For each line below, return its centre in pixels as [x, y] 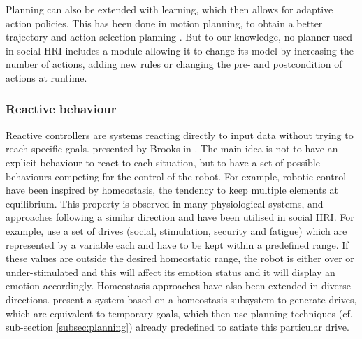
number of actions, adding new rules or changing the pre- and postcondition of [174, 64]
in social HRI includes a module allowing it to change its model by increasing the [180, 50]
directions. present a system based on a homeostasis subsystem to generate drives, [181, 299]
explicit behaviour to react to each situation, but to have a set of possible [163, 162]
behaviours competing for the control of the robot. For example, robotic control [176, 176]
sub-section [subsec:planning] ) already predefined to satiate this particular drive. [178, 327]
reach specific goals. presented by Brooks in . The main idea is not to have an [172, 149]
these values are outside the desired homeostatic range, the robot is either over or [180, 258]
